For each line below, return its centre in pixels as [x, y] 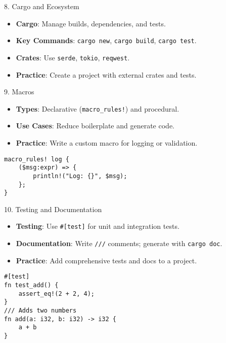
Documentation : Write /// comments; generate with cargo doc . [119, 243]
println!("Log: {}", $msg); [80, 176]
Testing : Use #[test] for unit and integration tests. [98, 226]
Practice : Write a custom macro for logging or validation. [107, 142]
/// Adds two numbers [40, 310]
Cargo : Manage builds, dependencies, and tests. [91, 23]
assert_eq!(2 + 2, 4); [56, 294]
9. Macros [19, 92]
